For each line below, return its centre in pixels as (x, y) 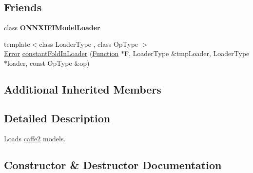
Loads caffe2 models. (35, 138)
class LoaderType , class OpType (89, 44)
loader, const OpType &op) (49, 63)
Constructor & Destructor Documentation (113, 164)
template (17, 44)
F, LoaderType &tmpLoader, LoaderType (187, 53)
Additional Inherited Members (83, 89)
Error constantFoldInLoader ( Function (61, 53)
